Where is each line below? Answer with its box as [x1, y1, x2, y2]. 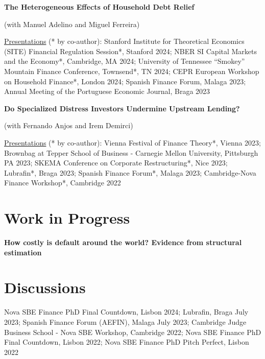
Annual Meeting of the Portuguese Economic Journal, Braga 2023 [4, 86, 210, 97]
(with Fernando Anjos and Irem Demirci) [4, 120, 133, 131]
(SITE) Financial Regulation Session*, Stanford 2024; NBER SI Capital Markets [4, 45, 257, 56]
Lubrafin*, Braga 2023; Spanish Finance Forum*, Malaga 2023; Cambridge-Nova [4, 167, 256, 178]
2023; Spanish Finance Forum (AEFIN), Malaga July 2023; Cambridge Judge [4, 316, 247, 327]
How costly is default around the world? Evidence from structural [4, 237, 242, 248]
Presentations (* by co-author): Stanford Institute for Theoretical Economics [4, 36, 245, 46]
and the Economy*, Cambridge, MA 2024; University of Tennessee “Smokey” [4, 56, 245, 66]
